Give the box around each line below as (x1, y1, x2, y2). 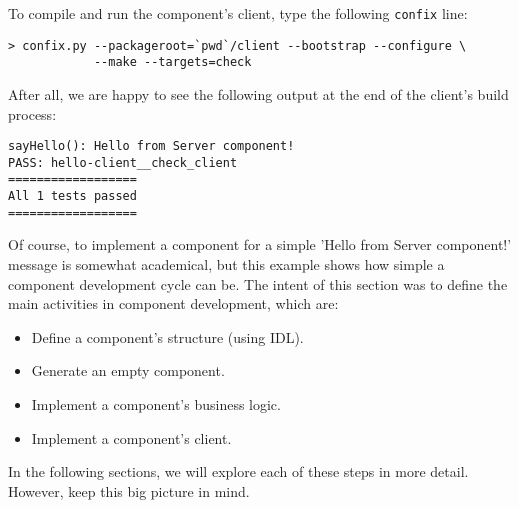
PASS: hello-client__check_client (8, 155, 238, 170)
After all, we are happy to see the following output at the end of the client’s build (8, 83, 509, 104)
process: (8, 103, 57, 124)
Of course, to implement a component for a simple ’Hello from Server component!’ (8, 234, 512, 255)
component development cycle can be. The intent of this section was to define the (8, 273, 508, 294)
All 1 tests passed (8, 189, 137, 204)
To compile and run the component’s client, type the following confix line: (8, 3, 468, 23)
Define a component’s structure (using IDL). (31, 326, 304, 347)
